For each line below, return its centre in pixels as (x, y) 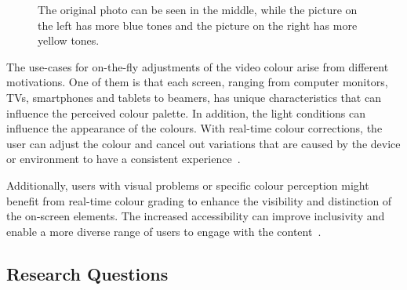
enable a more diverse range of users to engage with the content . (164, 231)
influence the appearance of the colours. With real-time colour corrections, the (194, 128)
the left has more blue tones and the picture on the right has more (198, 25)
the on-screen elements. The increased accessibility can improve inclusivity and (196, 216)
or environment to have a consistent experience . (124, 159)
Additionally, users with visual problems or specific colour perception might (188, 185)
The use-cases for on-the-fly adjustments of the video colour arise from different (198, 66)
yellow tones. (69, 40)
